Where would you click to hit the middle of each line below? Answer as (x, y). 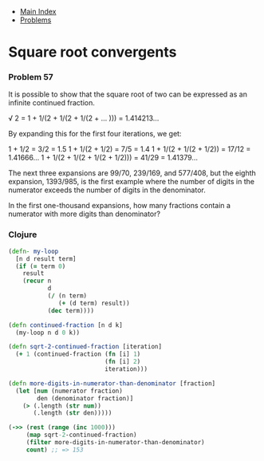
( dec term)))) (71, 310)
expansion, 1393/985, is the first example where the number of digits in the (132, 182)
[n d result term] (46, 258)
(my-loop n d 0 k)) (48, 333)
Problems (35, 20)
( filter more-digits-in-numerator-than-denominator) (115, 443)
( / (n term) (67, 296)
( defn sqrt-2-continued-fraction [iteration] (85, 347)
